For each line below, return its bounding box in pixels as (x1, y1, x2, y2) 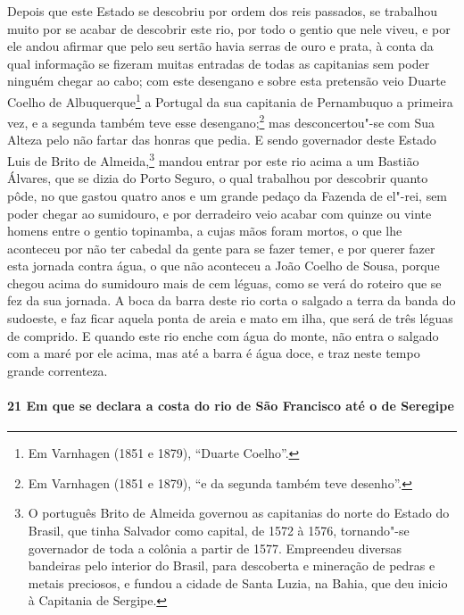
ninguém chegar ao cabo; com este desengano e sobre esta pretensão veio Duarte (7, 71, 446, 90)
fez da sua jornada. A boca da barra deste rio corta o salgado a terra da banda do (7, 291, 456, 310)
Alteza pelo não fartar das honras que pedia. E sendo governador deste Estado (7, 130, 436, 149)
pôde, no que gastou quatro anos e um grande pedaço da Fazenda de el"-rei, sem (7, 186, 448, 204)
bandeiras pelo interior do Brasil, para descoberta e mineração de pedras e (28, 556, 435, 575)
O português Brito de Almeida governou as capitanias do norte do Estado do (28, 503, 450, 522)
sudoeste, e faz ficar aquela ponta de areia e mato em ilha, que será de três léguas (7, 309, 453, 328)
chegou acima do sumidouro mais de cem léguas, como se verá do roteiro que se (7, 273, 442, 292)
